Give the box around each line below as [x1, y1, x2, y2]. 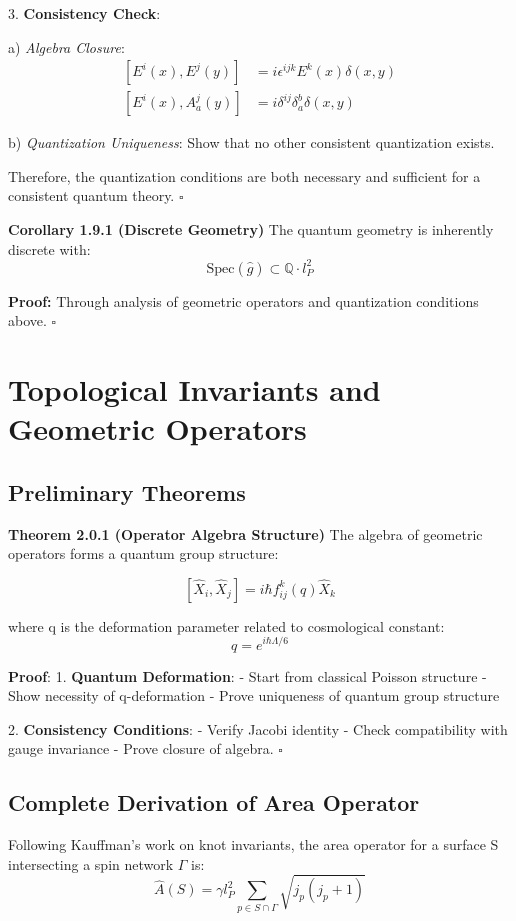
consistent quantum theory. [8, 185, 175, 206]
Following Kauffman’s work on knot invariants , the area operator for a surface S [8, 834, 499, 855]
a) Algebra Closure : [8, 36, 125, 57]
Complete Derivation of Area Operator [8, 787, 420, 818]
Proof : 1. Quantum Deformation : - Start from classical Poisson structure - [8, 665, 487, 686]
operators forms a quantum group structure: [8, 543, 279, 564]
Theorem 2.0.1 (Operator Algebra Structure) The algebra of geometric [8, 523, 483, 544]
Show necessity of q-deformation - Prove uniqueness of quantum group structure [8, 685, 500, 706]
